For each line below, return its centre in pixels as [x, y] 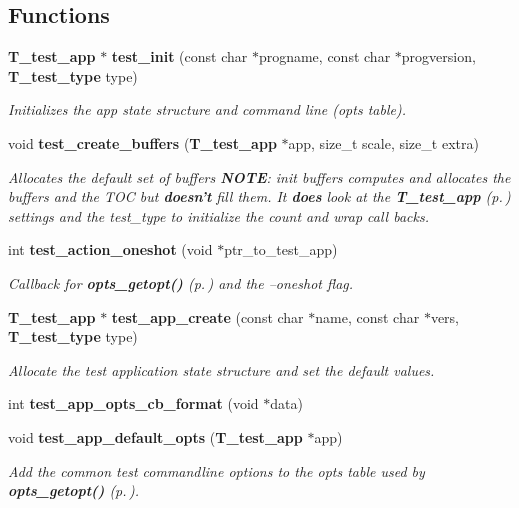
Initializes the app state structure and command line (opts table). [207, 109]
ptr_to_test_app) [281, 249]
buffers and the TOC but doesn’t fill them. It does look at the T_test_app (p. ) [259, 196]
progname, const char [324, 56]
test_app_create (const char [207, 316]
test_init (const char [179, 56]
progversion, [438, 56]
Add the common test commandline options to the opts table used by [216, 470]
